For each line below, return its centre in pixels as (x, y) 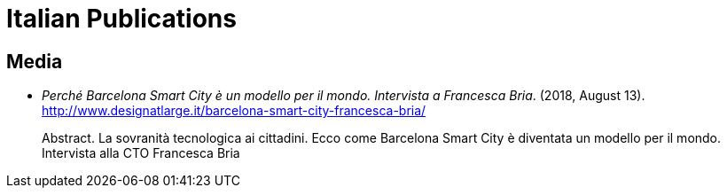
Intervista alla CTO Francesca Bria (141, 153)
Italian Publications (121, 19)
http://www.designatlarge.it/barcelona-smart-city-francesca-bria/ (234, 111)
